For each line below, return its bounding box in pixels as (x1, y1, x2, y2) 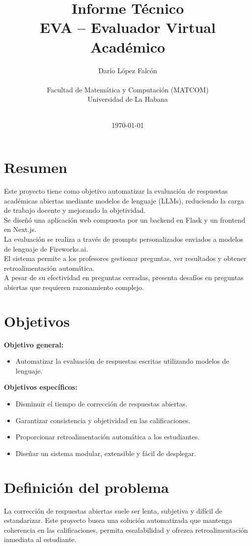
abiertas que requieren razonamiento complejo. (4, 282, 144, 292)
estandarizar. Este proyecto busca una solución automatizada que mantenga (4, 515, 232, 525)
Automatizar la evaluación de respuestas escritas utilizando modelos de (15, 356, 229, 366)
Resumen (4, 157, 67, 177)
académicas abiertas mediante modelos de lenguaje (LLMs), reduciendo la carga (4, 195, 244, 205)
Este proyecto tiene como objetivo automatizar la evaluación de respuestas (4, 186, 228, 196)
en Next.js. (4, 224, 36, 234)
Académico (90, 36, 166, 57)
